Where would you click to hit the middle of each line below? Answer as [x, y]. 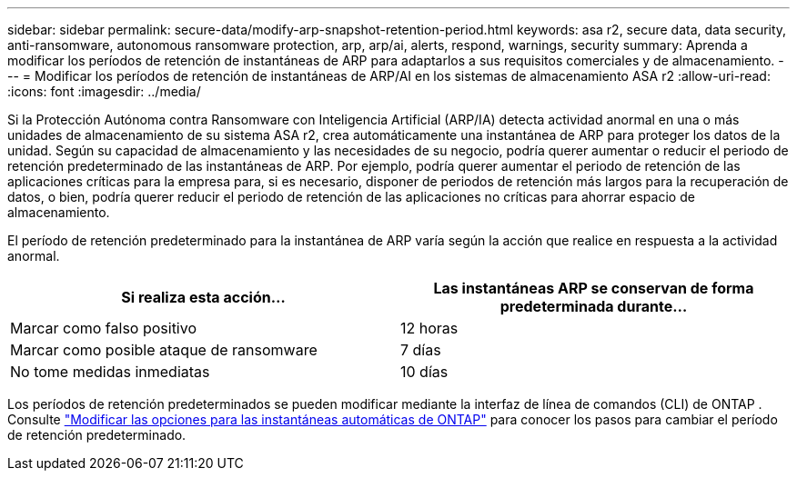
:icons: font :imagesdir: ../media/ [104, 91]
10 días [424, 372]
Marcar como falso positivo [104, 328]
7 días [421, 350]
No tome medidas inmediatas [110, 372]
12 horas [429, 328]
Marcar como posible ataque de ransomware [164, 350]
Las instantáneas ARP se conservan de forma [594, 288]
